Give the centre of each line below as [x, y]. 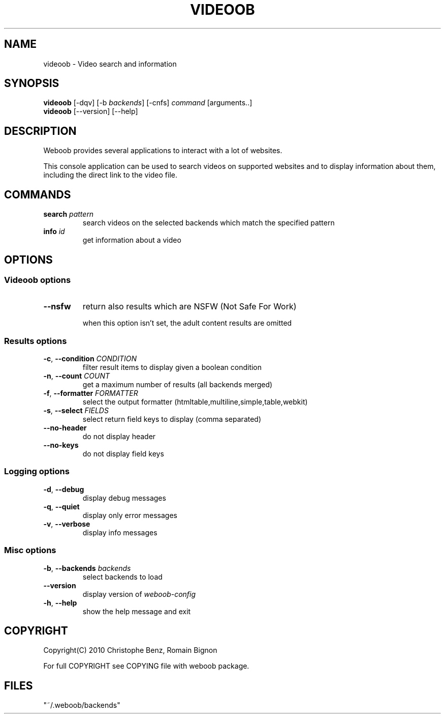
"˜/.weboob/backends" [82, 705]
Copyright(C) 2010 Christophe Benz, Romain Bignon [130, 650]
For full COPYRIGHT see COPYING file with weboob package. [146, 666]
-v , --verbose [67, 524]
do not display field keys [123, 454]
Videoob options [38, 280]
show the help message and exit [137, 611]
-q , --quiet [61, 506]
